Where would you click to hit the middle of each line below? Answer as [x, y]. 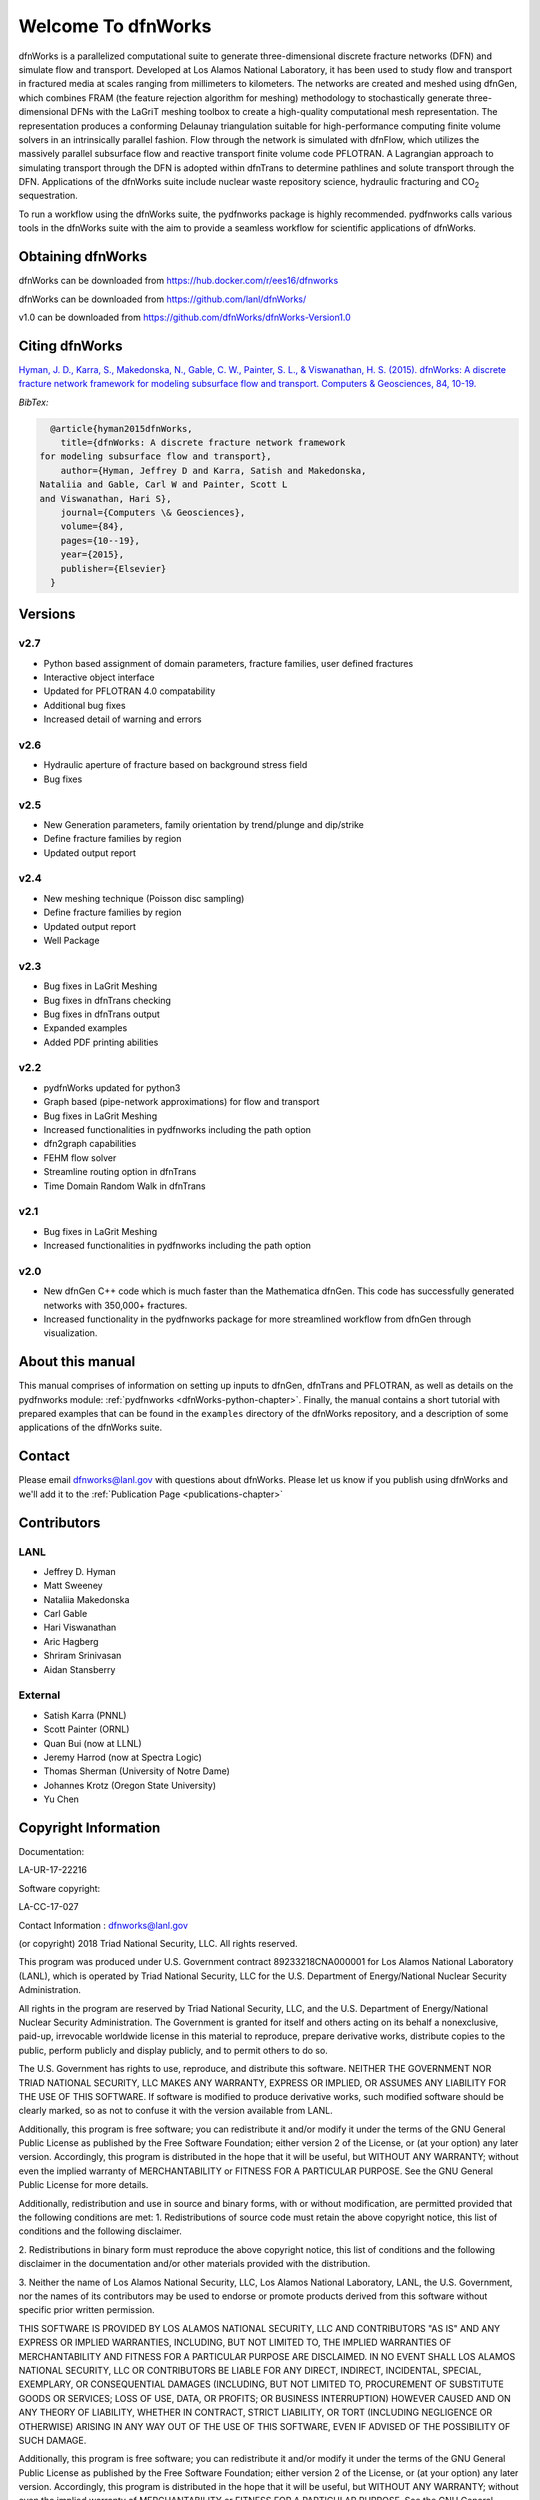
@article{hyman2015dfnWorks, [122, 428]
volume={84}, [92, 526]
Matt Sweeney [73, 1586]
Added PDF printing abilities [101, 1042]
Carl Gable [65, 1614]
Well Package [71, 940]
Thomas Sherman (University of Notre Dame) [136, 1771]
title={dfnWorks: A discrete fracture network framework [203, 442]
